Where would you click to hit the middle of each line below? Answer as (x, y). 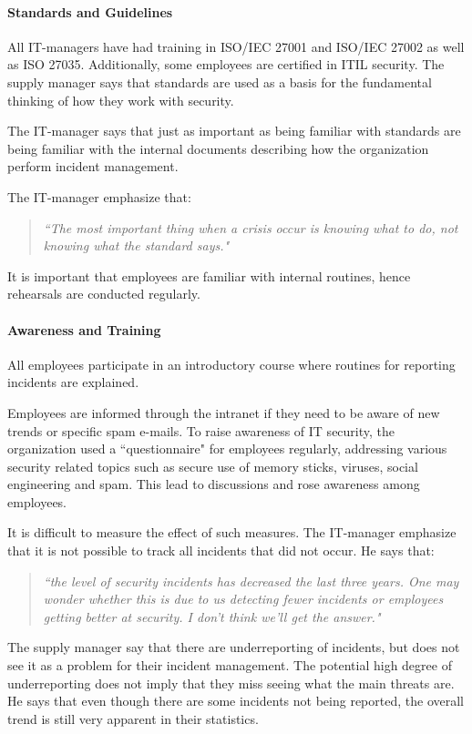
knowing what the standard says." (136, 245)
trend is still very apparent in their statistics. (133, 718)
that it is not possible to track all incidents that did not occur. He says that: (221, 550)
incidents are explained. (73, 382)
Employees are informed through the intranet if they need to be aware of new (224, 412)
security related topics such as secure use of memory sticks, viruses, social (213, 466)
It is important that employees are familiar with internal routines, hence (209, 275)
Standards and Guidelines (90, 11)
